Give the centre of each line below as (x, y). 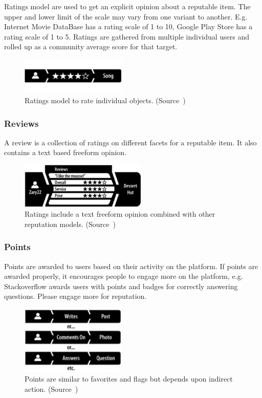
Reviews (21, 123)
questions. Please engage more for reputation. (75, 296)
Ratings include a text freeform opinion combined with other (120, 214)
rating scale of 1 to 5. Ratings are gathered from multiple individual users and (127, 36)
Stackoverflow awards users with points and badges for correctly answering (121, 286)
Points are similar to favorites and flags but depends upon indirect (129, 379)
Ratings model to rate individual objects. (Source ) (105, 100)
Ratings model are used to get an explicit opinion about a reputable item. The (127, 6)
